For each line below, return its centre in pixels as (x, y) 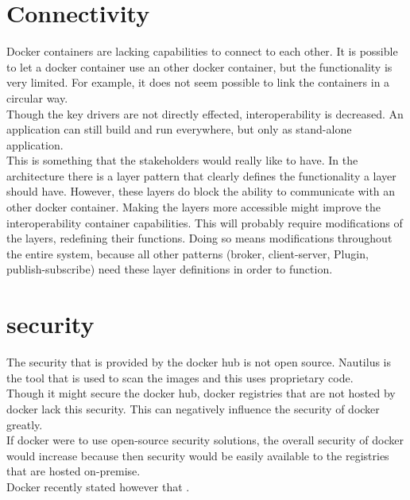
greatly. (25, 424)
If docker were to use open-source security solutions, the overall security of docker (205, 440)
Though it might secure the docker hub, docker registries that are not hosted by (201, 393)
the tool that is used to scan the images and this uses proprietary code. (180, 377)
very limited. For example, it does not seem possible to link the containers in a (198, 82)
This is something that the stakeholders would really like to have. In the (182, 160)
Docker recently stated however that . (98, 486)
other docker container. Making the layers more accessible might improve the (193, 207)
